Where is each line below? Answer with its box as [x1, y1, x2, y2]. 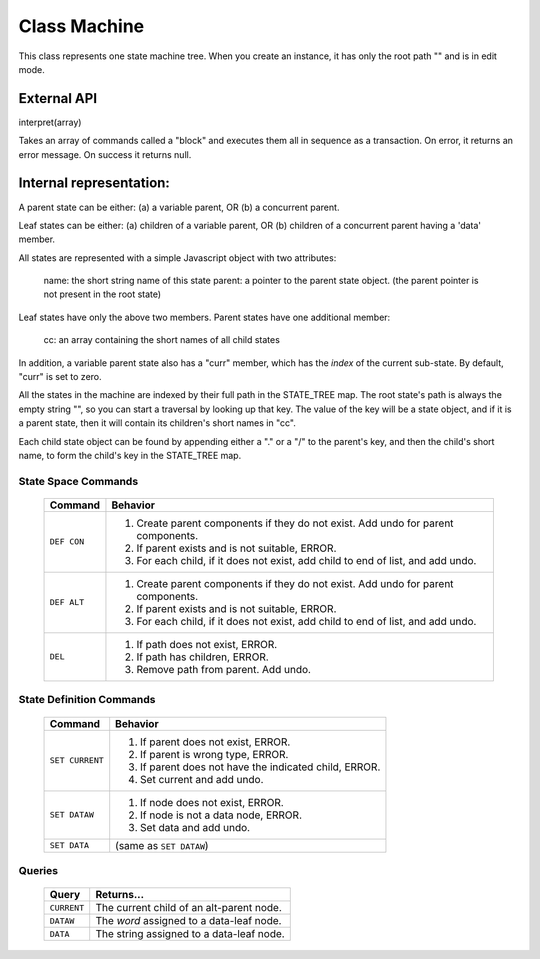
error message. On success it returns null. [18, 148, 192, 160]
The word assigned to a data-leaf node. [95, 914, 282, 928]
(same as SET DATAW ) [115, 838, 209, 852]
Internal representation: [18, 175, 170, 192]
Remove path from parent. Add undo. [136, 662, 312, 676]
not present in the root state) [43, 288, 162, 300]
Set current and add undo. [140, 772, 264, 786]
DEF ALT [49, 597, 85, 608]
